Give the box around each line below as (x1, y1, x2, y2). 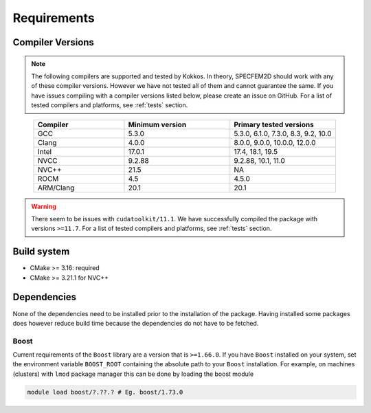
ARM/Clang (37, 183, 75, 192)
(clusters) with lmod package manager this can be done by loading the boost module (12, 370, 254, 378)
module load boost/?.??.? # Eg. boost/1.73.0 (27, 388, 183, 396)
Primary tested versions (234, 120, 314, 129)
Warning (31, 202, 56, 210)
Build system (12, 246, 70, 258)
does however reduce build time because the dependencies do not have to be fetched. (12, 319, 259, 327)
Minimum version (128, 120, 187, 129)
